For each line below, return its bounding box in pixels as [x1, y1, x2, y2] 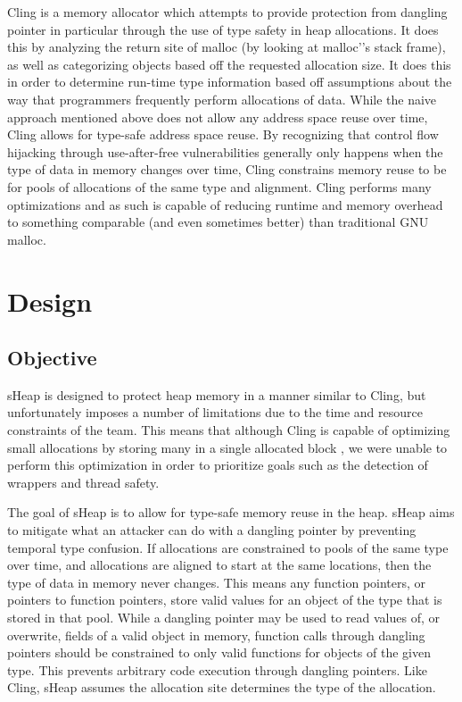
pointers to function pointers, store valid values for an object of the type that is [7, 590, 442, 609]
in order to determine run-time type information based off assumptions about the [7, 72, 452, 91]
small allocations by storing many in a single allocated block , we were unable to [7, 438, 448, 456]
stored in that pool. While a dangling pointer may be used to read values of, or [7, 608, 440, 627]
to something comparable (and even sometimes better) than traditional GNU [7, 213, 429, 231]
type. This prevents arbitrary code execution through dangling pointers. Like [7, 660, 427, 679]
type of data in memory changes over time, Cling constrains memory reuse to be [7, 160, 447, 179]
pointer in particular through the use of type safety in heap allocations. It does [7, 20, 439, 38]
